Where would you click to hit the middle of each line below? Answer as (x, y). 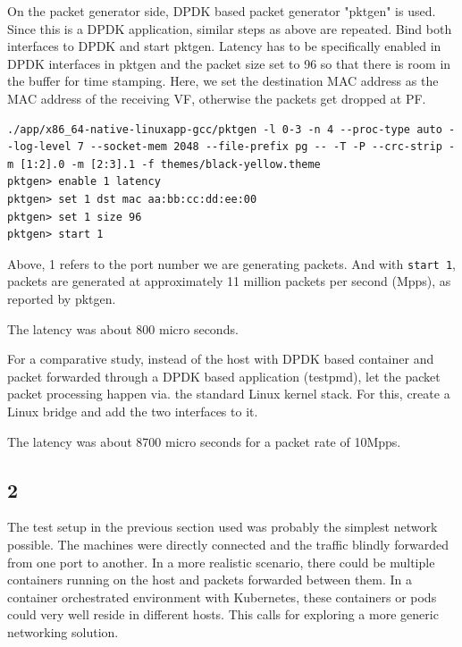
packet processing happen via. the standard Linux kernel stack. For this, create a (229, 394)
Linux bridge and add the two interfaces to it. (133, 411)
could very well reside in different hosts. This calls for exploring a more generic (223, 614)
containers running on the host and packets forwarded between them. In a (210, 580)
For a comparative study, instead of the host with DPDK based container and (221, 359)
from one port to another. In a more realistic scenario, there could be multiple (221, 562)
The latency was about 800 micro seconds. (123, 328)
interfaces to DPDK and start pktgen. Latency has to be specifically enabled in (224, 46)
